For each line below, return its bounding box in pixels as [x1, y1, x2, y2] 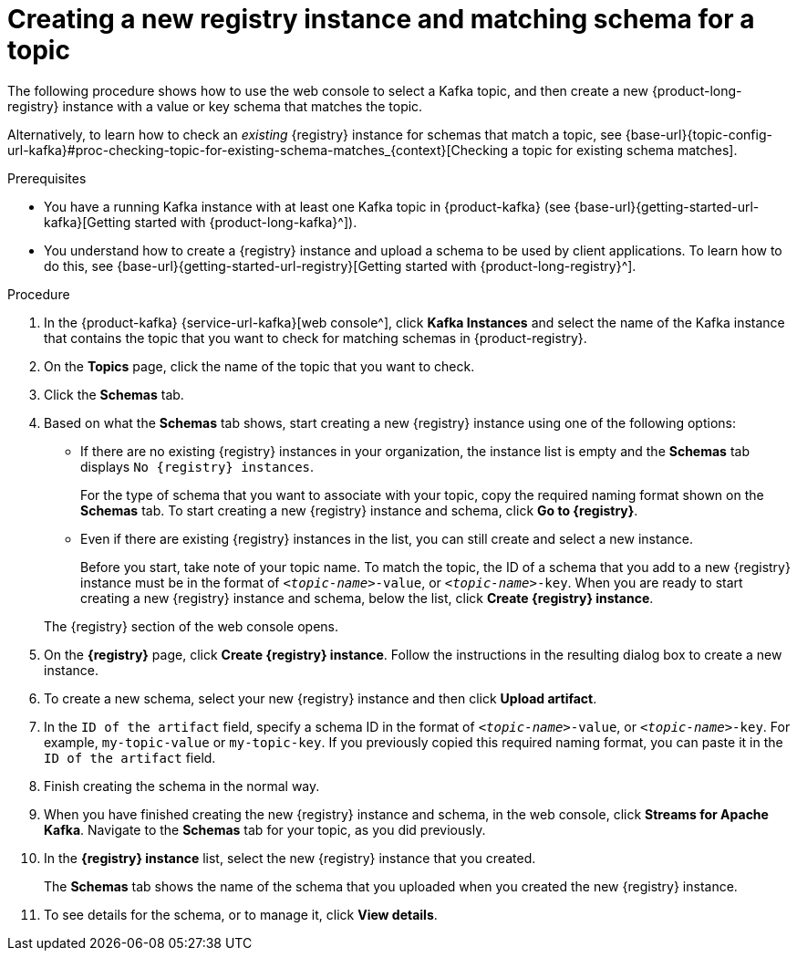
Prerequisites [7, 170, 87, 186]
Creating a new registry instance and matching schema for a [7, 4, 755, 35]
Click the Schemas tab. [44, 386, 184, 402]
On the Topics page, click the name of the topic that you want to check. [44, 358, 475, 374]
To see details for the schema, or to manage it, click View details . [44, 906, 438, 922]
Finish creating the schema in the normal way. [44, 777, 320, 794]
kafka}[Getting [44, 213, 131, 230]
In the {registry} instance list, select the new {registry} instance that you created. [44, 849, 536, 866]
